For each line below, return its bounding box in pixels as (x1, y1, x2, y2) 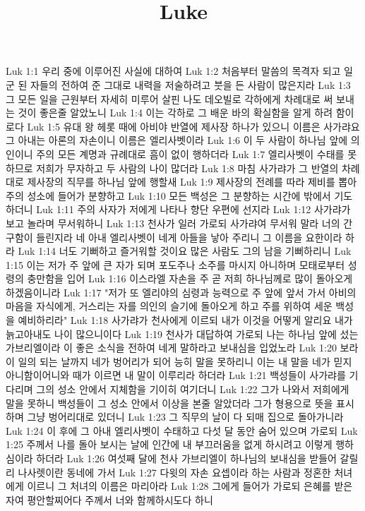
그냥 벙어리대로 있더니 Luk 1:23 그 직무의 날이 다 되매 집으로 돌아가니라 (27, 409, 344, 424)
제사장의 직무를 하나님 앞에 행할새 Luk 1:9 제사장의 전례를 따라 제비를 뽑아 (27, 174, 357, 189)
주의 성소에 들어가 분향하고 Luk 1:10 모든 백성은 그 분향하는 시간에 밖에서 (6, 188, 331, 203)
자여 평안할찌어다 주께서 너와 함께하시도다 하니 (6, 492, 213, 507)
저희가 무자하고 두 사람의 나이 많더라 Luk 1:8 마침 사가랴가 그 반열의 (36, 160, 339, 175)
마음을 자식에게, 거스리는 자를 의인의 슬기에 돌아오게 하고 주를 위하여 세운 (6, 299, 333, 313)
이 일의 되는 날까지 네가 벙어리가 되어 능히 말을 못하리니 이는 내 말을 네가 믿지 (6, 354, 352, 368)
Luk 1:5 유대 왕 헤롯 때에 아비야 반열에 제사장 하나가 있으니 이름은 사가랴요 (27, 119, 360, 133)
